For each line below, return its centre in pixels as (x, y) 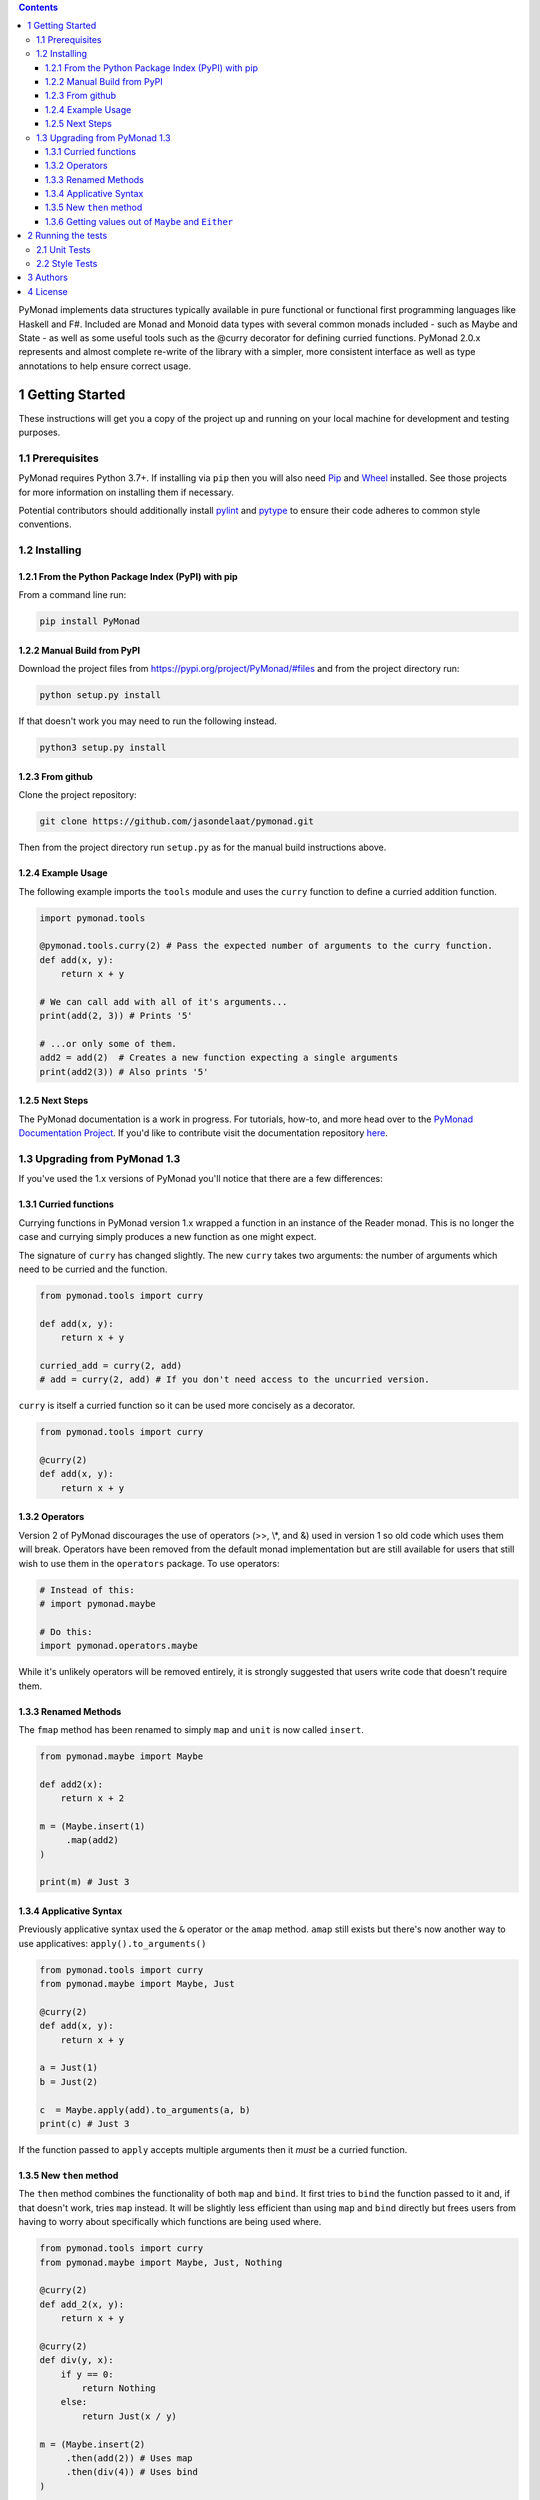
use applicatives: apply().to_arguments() (112, 1943)
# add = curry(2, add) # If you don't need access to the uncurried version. (234, 1379)
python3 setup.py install (103, 748)
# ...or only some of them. (108, 1044)
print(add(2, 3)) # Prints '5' (116, 1016)
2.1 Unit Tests (63, 249)
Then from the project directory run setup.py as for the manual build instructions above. (202, 847)
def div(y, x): (76, 2360)
